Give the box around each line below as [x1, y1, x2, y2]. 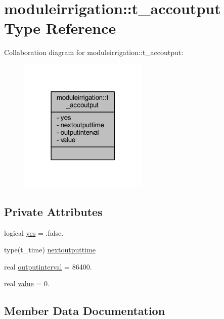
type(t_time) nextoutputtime [4, 244, 96, 255]
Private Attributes [4, 203, 103, 219]
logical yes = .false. [4, 227, 64, 238]
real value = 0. [4, 278, 50, 289]
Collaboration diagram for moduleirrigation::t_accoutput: [4, 47, 184, 58]
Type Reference [4, 18, 116, 38]
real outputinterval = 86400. [4, 261, 92, 272]
